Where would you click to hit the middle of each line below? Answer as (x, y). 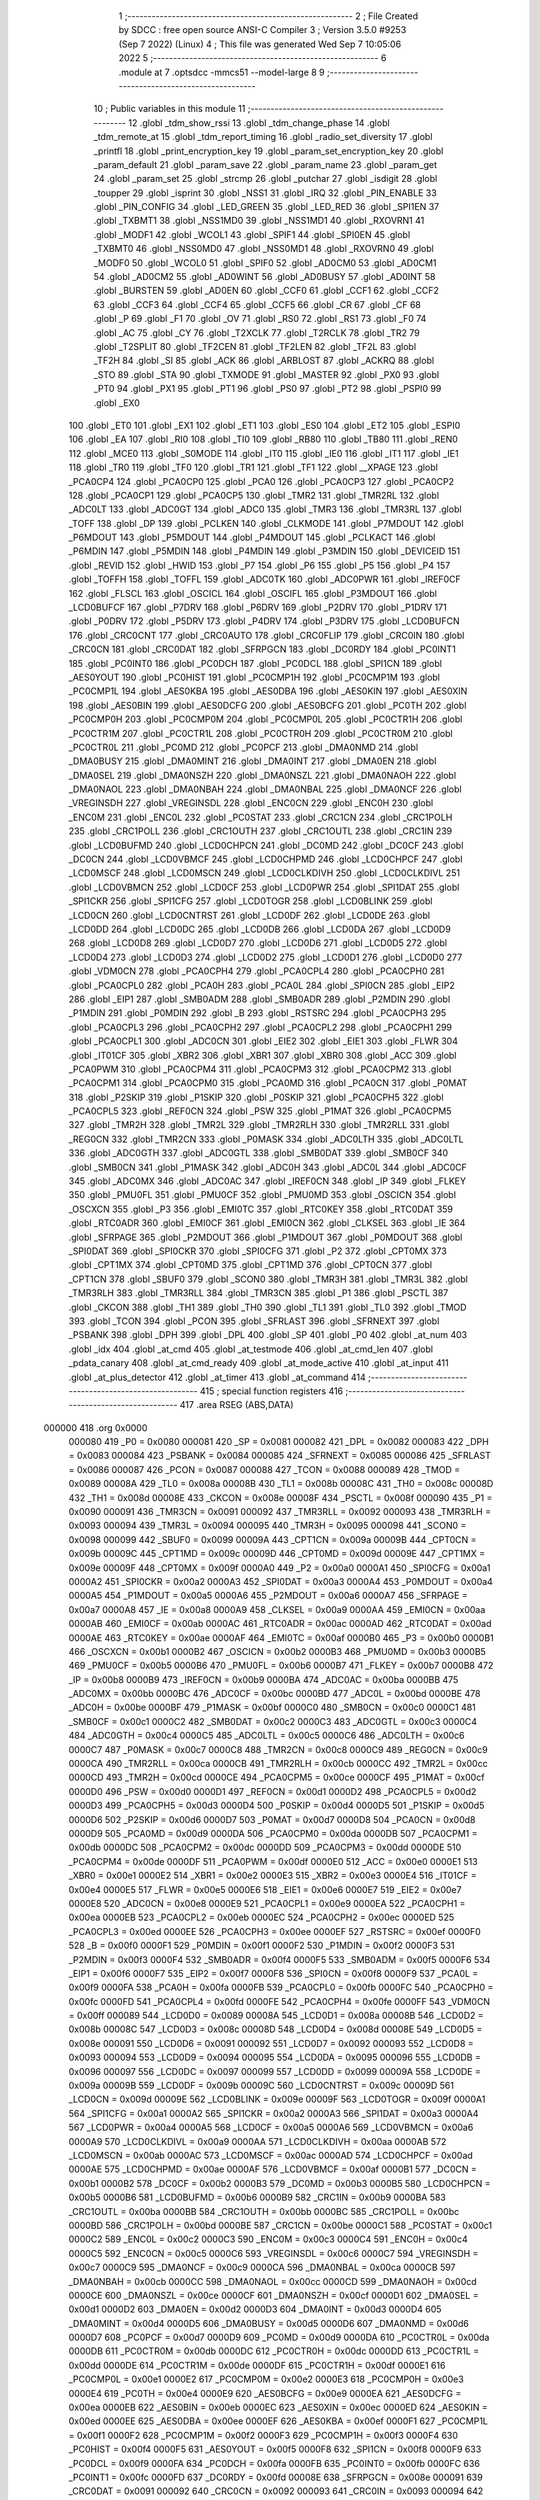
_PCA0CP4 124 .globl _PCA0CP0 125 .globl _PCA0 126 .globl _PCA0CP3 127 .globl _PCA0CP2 (261, 481)
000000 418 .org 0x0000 (95, 1427)
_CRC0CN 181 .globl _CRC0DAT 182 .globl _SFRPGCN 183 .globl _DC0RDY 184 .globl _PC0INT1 (262, 649)
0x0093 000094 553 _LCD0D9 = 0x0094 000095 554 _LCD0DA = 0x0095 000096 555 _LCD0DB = (275, 2057)
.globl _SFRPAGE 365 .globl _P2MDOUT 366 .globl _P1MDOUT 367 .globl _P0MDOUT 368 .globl (265, 1237)
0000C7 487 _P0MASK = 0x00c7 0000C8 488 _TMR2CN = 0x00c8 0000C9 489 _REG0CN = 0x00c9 (278, 1749)
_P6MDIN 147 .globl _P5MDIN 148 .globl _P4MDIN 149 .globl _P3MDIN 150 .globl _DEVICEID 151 (264, 551)
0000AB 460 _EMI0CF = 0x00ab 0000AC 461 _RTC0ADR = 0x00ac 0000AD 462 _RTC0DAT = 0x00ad (280, 1624)
